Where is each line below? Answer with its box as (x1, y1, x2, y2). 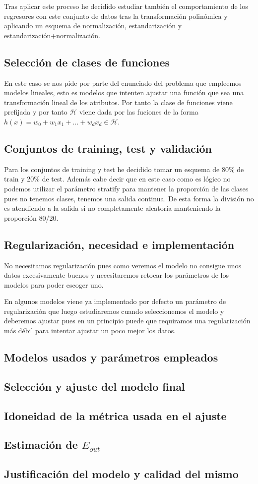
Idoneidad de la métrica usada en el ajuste (4, 408, 227, 423)
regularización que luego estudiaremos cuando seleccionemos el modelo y (4, 305, 224, 316)
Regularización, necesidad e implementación (4, 237, 235, 252)
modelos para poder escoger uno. (4, 279, 104, 290)
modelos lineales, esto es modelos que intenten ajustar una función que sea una (4, 87, 244, 98)
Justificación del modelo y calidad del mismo (4, 466, 239, 482)
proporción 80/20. (4, 212, 59, 223)
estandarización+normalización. (4, 30, 100, 40)
